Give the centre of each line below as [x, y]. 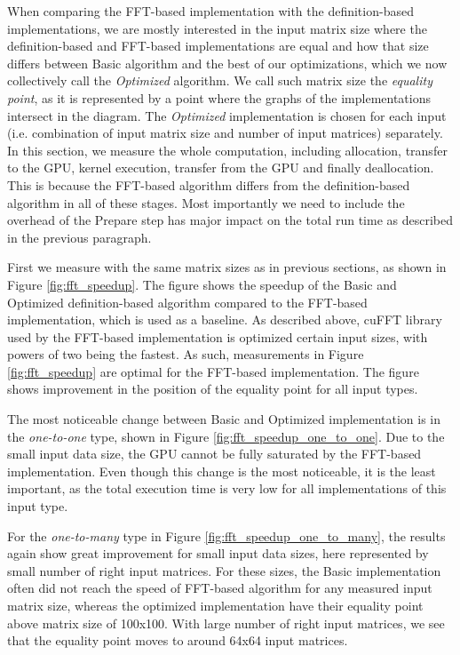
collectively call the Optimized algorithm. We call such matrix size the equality [220, 80]
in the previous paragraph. [79, 237]
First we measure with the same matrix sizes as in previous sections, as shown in [227, 267]
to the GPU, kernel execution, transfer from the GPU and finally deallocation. [221, 168]
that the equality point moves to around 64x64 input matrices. [178, 640]
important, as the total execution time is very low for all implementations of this [227, 488]
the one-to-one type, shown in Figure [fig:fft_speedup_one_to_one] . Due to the [226, 436]
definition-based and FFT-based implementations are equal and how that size [218, 46]
